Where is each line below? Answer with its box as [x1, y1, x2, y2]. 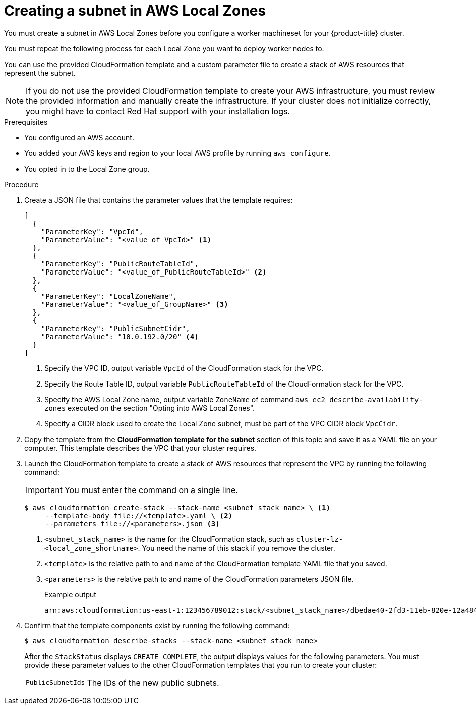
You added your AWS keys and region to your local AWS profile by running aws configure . [24, 148, 331, 157]
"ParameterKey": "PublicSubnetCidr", [41, 324, 190, 333]
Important [26, 484, 63, 495]
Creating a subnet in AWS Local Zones [4, 2, 266, 19]
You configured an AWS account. [24, 133, 134, 142]
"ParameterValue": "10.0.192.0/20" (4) [41, 332, 199, 341]
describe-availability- [329, 395, 423, 404]
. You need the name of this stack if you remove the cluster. [138, 543, 335, 552]
